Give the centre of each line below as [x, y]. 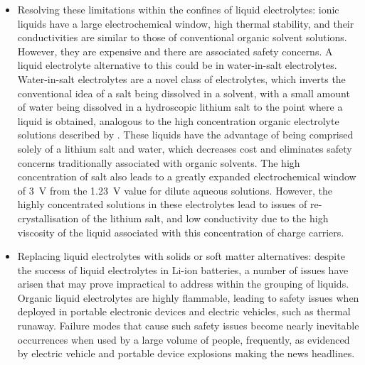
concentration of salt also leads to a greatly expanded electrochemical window [187, 176]
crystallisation [48, 218]
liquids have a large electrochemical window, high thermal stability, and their [186, 23]
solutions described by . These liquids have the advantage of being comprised [185, 135]
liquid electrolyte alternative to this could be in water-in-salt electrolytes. [177, 65]
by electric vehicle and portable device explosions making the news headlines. [186, 353]
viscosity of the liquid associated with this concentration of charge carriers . [181, 232]
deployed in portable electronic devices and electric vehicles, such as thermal [184, 311]
